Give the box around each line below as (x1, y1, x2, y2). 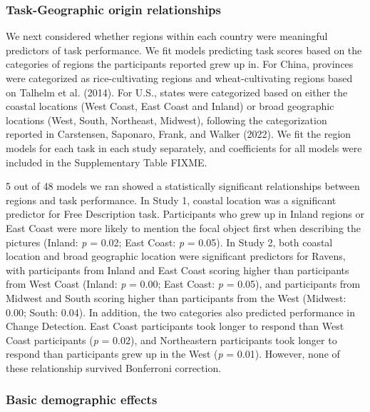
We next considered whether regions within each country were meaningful (6, 29, 328, 44)
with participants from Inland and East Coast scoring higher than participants (6, 262, 349, 277)
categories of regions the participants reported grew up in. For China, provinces (6, 56, 354, 71)
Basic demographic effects (6, 391, 158, 408)
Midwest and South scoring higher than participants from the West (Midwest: (6, 290, 346, 305)
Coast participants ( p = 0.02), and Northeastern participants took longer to (6, 332, 337, 347)
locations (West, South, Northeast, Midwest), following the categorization (6, 112, 327, 127)
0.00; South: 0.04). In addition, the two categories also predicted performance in (6, 304, 355, 319)
